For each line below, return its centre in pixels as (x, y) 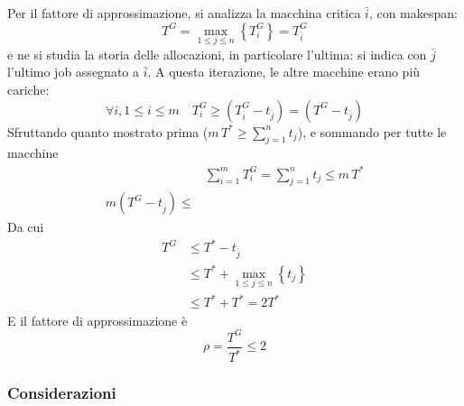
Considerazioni (62, 392)
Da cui (26, 227)
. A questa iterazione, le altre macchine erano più (284, 72)
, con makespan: (413, 13)
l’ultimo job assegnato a (73, 72)
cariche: (28, 89)
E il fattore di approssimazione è (97, 320)
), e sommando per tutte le (372, 131)
